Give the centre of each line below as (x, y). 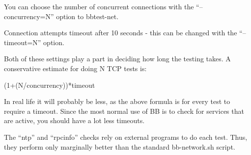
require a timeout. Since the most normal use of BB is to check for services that (124, 111)
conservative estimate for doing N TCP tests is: (75, 68)
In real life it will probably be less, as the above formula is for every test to (117, 101)
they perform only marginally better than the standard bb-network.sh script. (120, 146)
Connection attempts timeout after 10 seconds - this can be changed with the (121, 33)
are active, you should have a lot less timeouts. (74, 120)
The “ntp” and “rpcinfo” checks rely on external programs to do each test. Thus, (126, 137)
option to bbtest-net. (87, 16)
